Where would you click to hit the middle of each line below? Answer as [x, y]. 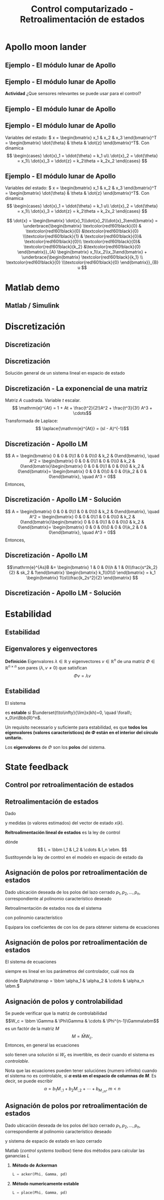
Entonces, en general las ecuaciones [42, 1045]
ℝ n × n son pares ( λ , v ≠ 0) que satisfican [46, 667]
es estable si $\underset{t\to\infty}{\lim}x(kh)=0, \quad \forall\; [69, 713]
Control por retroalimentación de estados [69, 785]
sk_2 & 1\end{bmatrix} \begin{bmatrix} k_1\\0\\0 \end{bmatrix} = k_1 [88, 572]
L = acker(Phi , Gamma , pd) [40, 1174]
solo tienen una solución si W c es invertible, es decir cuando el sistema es [80, 1055]
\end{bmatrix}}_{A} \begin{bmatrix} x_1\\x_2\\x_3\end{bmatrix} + [82, 252]
